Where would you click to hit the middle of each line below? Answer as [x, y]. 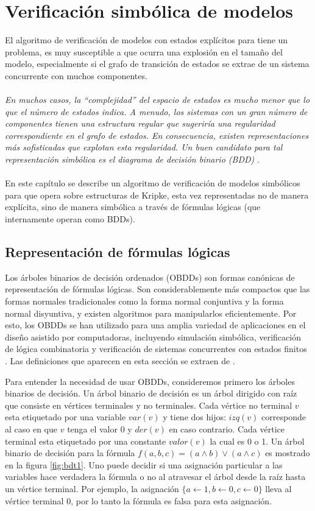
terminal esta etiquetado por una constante [86, 441]
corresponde [284, 417]
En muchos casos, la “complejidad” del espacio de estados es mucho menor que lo [157, 100]
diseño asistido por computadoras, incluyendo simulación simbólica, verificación [153, 337]
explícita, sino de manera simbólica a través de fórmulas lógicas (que [133, 207]
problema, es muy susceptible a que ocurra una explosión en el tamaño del [144, 51]
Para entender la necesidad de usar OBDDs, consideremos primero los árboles [150, 381]
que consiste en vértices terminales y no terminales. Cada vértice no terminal [149, 405]
